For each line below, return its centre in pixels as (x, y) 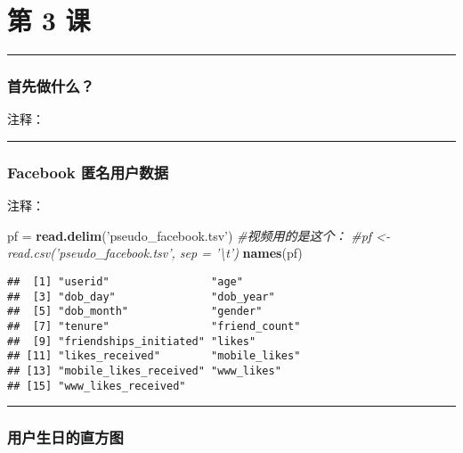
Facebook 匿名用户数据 (88, 172)
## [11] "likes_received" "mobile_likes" (154, 356)
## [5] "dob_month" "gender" (135, 312)
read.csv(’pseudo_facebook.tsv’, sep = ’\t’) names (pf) (155, 253)
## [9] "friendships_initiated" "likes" (132, 341)
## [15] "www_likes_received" (97, 386)
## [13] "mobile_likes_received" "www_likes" (144, 371)
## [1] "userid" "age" (125, 281)
